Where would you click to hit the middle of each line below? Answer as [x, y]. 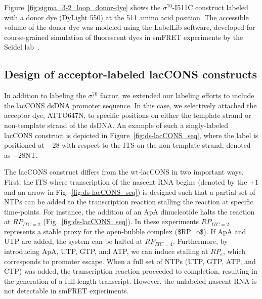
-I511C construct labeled [210, 7]
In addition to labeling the [45, 95]
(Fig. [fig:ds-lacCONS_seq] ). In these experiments [121, 221]
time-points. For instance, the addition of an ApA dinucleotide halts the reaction [129, 211]
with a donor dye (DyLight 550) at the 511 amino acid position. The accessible [126, 17]
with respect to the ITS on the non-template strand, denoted [156, 145]
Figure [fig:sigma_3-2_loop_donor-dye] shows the [82, 7]
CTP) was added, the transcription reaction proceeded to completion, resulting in [131, 271]
